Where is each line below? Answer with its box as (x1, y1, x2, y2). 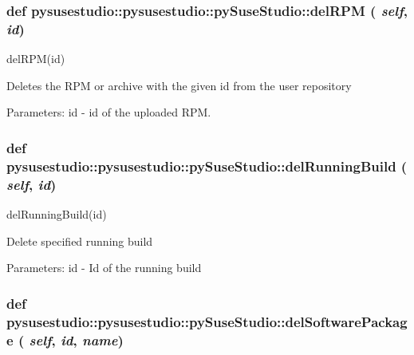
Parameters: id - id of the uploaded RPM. (6, 104, 211, 120)
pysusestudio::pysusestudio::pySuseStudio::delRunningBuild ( (6, 156, 408, 176)
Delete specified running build (6, 232, 153, 249)
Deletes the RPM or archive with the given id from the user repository (6, 77, 352, 93)
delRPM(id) (6, 50, 65, 67)
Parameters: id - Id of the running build (6, 259, 202, 276)
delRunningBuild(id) (6, 205, 107, 222)
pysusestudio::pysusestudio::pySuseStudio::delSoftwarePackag (6, 311, 408, 331)
